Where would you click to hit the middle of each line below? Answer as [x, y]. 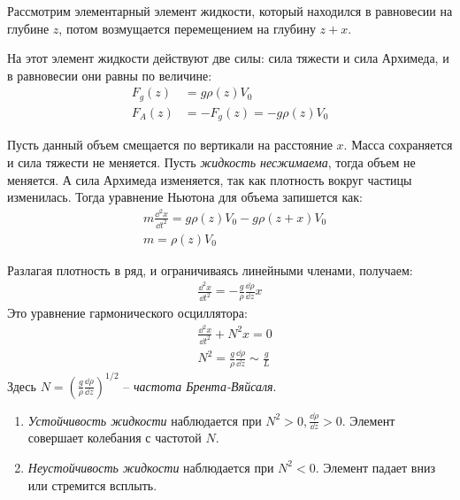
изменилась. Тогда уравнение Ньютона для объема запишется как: [185, 197]
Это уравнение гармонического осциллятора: [127, 313]
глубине [28, 28]
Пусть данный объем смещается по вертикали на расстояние [170, 145]
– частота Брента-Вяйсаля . [200, 385]
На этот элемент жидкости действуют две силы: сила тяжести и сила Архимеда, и [228, 58]
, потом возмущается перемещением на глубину [187, 28]
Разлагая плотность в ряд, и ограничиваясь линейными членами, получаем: [210, 269]
